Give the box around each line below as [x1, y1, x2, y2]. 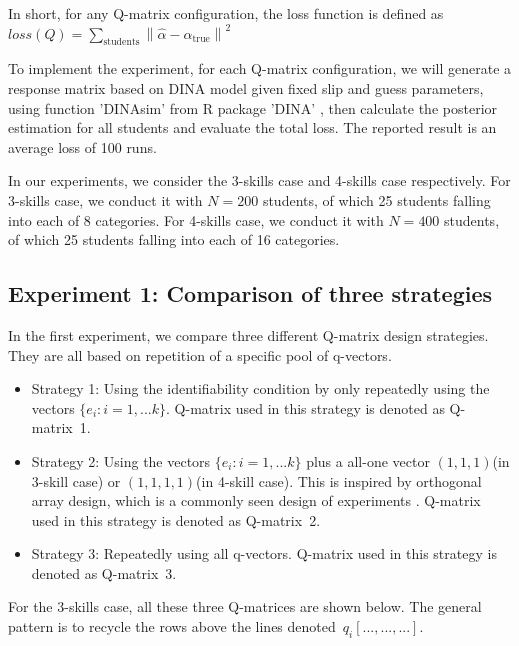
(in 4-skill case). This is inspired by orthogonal [196, 470, 482, 491]
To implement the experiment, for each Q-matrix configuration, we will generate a [8, 58, 512, 79]
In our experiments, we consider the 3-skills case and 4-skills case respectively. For [8, 170, 511, 191]
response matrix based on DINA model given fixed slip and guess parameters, [8, 77, 484, 98]
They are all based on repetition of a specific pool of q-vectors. [8, 344, 392, 365]
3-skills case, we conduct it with [8, 189, 203, 210]
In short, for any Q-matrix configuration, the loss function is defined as [8, 3, 444, 23]
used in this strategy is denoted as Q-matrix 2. [31, 509, 321, 530]
